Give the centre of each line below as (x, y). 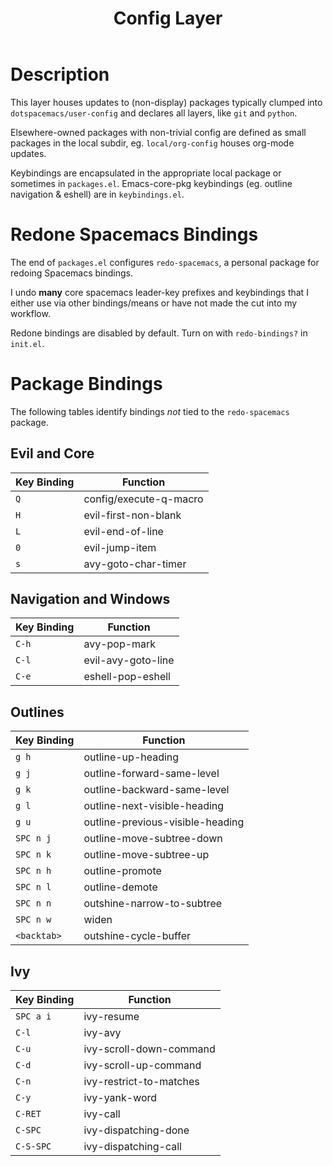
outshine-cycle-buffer (137, 936)
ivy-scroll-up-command (142, 1065)
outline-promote (122, 871)
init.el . (27, 343)
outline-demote (120, 887)
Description (60, 74)
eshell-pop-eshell (127, 677)
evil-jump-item (120, 547)
